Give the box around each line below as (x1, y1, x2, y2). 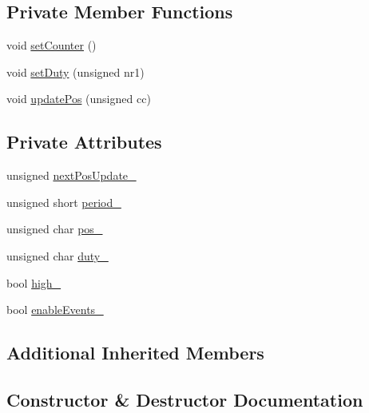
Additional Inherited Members (6, 340, 264, 365)
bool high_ (6, 274, 61, 291)
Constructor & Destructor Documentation (6, 387, 363, 411)
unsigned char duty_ (6, 247, 109, 264)
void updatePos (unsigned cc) (6, 90, 151, 107)
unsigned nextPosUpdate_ (6, 167, 137, 184)
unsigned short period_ (6, 193, 121, 210)
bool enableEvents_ (6, 301, 104, 318)
